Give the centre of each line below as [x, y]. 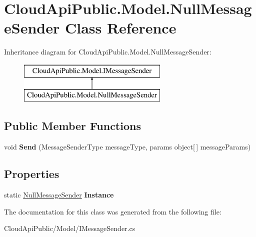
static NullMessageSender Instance [59, 195]
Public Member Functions [72, 126]
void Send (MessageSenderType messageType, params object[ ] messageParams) [127, 147]
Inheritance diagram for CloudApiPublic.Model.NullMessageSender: [108, 52]
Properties [32, 174]
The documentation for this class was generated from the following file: [113, 211]
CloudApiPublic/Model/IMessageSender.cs [70, 228]
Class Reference [120, 28]
